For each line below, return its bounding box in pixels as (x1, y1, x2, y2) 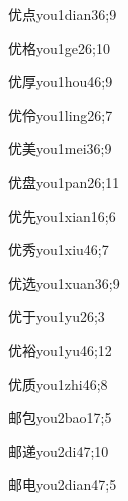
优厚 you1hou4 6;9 (8, 71, 113, 92)
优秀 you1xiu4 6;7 (8, 239, 109, 260)
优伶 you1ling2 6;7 (8, 104, 113, 125)
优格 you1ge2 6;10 (8, 37, 110, 58)
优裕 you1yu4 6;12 (8, 339, 112, 360)
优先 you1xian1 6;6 (8, 205, 116, 226)
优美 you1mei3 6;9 (8, 138, 112, 159)
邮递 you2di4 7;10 (8, 440, 109, 461)
